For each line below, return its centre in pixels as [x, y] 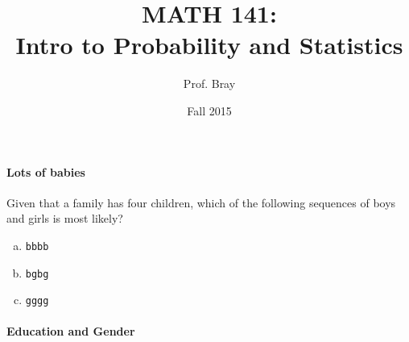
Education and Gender [71, 331]
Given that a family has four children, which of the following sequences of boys [201, 202]
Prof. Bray [209, 83]
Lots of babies [46, 171]
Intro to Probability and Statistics [209, 45]
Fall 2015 [209, 110]
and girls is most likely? [65, 218]
